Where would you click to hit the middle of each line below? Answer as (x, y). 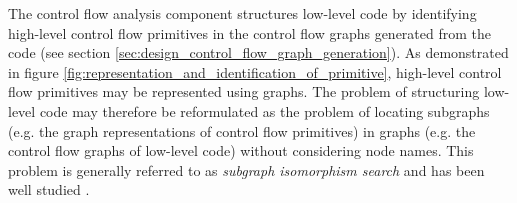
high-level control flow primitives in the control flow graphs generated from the (249, 32)
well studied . (49, 189)
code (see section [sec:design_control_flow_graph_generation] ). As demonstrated (258, 52)
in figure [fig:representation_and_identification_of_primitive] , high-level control (255, 71)
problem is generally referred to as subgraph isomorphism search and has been (246, 169)
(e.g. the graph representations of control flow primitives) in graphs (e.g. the (242, 130)
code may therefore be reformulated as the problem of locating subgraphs (264, 110)
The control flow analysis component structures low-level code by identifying (242, 13)
